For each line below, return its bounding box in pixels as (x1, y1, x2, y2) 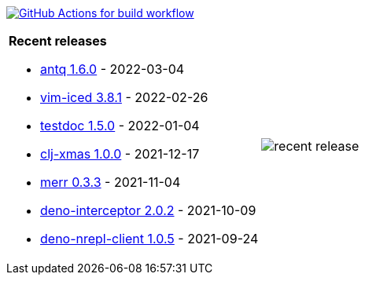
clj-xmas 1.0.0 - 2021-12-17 (40, 146, 200, 162)
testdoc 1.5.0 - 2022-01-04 (40, 118, 200, 133)
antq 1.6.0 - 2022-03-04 (40, 61, 185, 77)
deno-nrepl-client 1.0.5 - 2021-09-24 (40, 231, 259, 246)
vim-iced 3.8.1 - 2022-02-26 (40, 89, 208, 105)
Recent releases (9, 33, 107, 49)
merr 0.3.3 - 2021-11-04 (40, 174, 181, 190)
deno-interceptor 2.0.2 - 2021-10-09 (40, 203, 256, 218)
